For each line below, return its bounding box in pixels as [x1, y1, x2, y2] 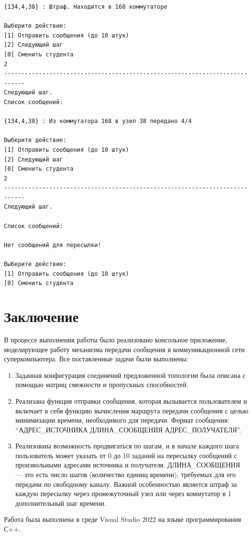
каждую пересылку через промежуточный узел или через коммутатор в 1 [15, 488, 232, 499]
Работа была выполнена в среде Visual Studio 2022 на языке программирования [4, 514, 241, 524]
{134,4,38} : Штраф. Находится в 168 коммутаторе [4, 3, 168, 10]
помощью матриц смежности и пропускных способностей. [15, 379, 188, 390]
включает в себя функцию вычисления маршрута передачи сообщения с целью [15, 405, 249, 415]
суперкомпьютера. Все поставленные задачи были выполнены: [4, 354, 188, 364]
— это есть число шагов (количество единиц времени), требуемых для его [15, 469, 236, 480]
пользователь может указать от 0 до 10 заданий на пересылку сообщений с [15, 450, 237, 460]
